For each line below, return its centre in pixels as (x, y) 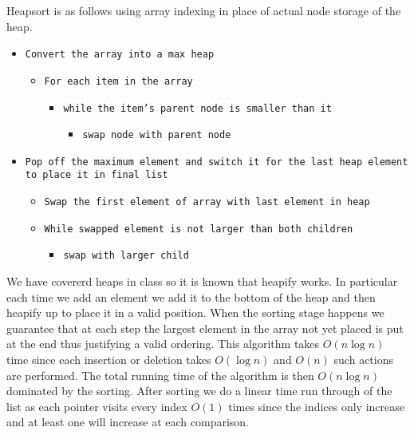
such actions (363, 360)
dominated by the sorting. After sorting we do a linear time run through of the (199, 391)
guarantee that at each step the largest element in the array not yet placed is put (205, 328)
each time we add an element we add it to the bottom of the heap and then (191, 297)
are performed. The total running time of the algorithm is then (160, 375)
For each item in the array (118, 81)
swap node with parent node (157, 135)
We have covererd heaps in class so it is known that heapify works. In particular (202, 281)
